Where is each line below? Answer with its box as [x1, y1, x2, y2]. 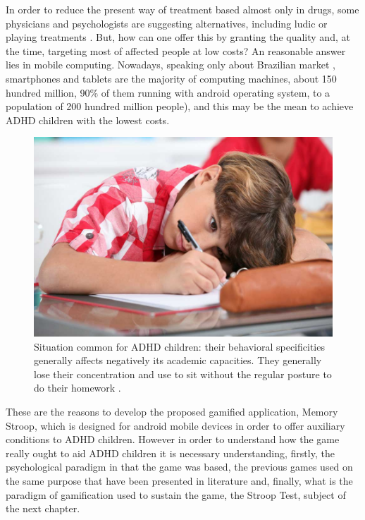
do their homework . [34, 380, 121, 395]
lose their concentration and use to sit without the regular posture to [34, 366, 332, 381]
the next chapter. [6, 501, 80, 516]
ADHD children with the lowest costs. [6, 112, 170, 127]
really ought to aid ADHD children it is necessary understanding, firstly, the [6, 445, 335, 460]
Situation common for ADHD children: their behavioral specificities [34, 339, 325, 353]
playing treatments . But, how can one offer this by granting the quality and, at [6, 30, 350, 44]
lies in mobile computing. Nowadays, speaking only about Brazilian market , [6, 57, 335, 72]
